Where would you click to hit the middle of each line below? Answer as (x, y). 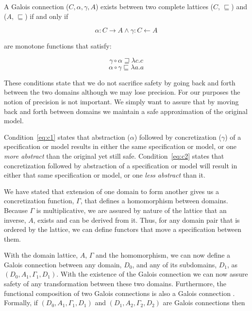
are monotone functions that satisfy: (58, 46)
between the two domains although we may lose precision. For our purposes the (122, 92)
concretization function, (39, 201)
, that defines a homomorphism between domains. (154, 201)
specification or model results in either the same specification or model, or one (120, 146)
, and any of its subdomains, (175, 264)
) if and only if (47, 16)
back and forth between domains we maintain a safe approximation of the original (126, 111)
